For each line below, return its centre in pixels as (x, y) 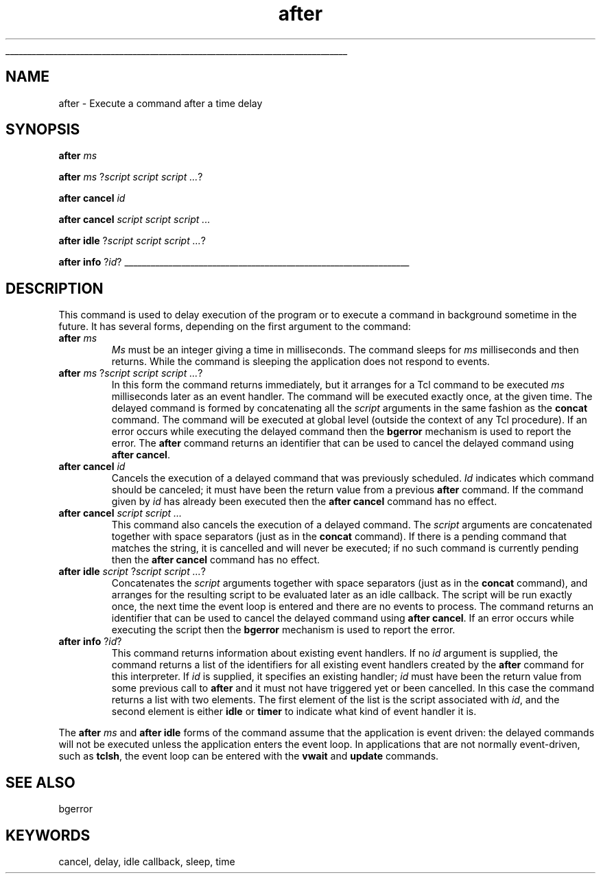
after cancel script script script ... (134, 220)
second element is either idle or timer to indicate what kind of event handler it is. (294, 712)
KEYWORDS (48, 835)
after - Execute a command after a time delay (161, 103)
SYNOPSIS (43, 130)
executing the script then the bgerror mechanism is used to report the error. (283, 630)
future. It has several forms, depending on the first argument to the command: (235, 327)
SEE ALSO (40, 782)
